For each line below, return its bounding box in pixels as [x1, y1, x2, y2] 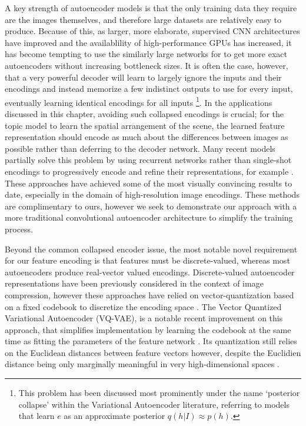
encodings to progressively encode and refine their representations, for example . [5, 165, 294, 177]
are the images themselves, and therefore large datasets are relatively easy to [5, 13, 282, 25]
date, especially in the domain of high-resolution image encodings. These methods [5, 188, 300, 201]
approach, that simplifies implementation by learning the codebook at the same [5, 323, 291, 335]
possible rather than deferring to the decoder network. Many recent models [5, 142, 275, 154]
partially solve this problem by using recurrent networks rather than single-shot [5, 154, 292, 166]
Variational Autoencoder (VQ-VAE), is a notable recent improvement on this [5, 312, 283, 324]
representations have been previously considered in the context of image [5, 277, 264, 289]
